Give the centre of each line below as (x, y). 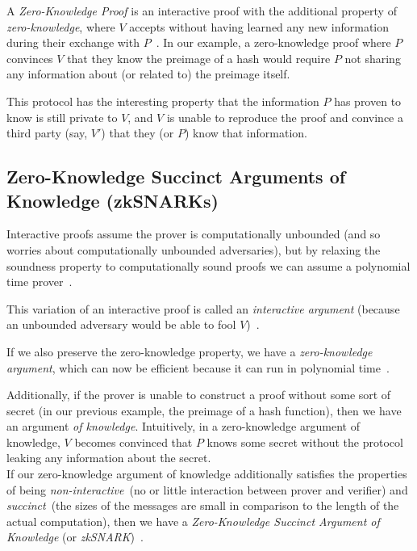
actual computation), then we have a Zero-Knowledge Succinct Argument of (193, 521)
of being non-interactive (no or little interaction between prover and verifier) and (207, 489)
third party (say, (47, 133)
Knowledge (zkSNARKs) (113, 200)
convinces (30, 58)
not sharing (373, 58)
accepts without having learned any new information (259, 26)
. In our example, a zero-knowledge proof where (273, 42)
